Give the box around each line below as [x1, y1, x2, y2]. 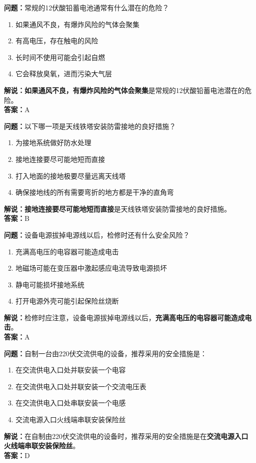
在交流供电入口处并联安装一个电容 [15, 365, 126, 375]
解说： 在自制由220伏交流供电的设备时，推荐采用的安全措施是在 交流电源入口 [4, 431, 248, 441]
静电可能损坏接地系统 [15, 279, 85, 289]
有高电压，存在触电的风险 [15, 35, 98, 46]
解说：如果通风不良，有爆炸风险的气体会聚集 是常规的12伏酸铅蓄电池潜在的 [4, 85, 245, 95]
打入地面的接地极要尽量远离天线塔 [15, 170, 126, 181]
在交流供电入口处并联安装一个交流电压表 [15, 381, 146, 391]
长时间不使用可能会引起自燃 [15, 52, 105, 62]
